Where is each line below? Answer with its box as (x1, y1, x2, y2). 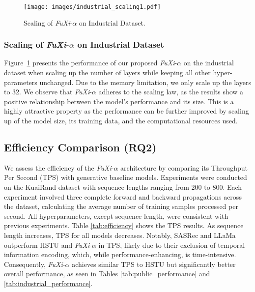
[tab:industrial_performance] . (4, 278, 93, 288)
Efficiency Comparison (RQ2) (4, 140, 157, 155)
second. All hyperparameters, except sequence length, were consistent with (4, 210, 228, 221)
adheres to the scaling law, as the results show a (98, 87, 244, 97)
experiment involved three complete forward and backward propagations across (4, 191, 242, 202)
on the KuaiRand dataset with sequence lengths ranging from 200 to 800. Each (4, 182, 242, 192)
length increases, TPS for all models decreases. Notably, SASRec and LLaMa (4, 230, 236, 240)
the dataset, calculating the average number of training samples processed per (4, 201, 238, 211)
